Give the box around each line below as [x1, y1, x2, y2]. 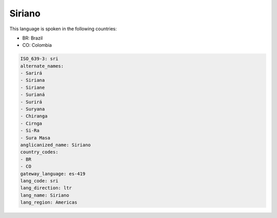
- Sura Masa [20, 135, 51, 141]
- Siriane [20, 85, 45, 90]
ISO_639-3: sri [20, 56, 58, 62]
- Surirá [20, 99, 43, 105]
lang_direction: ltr [20, 185, 72, 191]
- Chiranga [20, 113, 48, 119]
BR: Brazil [22, 35, 43, 41]
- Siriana [20, 77, 45, 83]
